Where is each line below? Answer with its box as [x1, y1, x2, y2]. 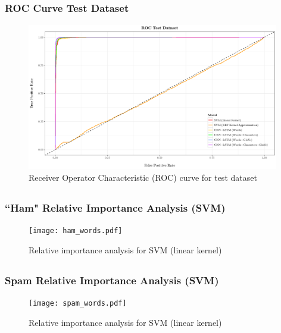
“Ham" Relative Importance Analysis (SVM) [5, 200, 226, 215]
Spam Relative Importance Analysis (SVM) [5, 272, 219, 287]
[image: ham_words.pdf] [29, 226, 123, 235]
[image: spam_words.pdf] [29, 299, 127, 307]
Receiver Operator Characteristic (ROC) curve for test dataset [29, 171, 257, 183]
